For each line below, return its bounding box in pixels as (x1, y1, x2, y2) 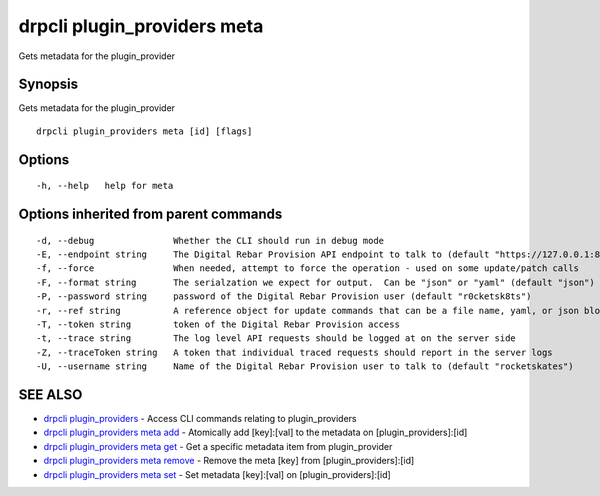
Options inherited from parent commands (18, 206, 283, 223)
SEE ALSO (18, 386, 83, 403)
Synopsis (18, 76, 79, 93)
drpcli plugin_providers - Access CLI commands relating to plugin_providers (43, 413, 357, 425)
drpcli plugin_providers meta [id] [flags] (36, 125, 253, 137)
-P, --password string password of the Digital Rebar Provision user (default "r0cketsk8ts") (36, 291, 532, 302)
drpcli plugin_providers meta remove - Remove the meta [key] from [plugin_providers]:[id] (43, 455, 415, 467)
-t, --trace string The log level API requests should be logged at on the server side (36, 333, 517, 344)
